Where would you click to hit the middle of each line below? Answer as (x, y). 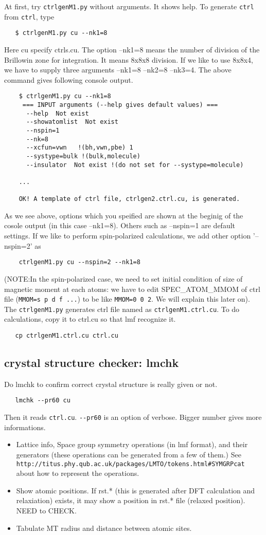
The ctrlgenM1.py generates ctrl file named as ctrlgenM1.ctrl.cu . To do (122, 309)
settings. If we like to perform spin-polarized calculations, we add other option (128, 236)
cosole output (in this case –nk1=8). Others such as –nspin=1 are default (120, 225)
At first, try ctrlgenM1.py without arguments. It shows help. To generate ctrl (129, 6)
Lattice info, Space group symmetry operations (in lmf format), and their (132, 444)
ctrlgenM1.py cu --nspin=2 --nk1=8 (79, 262)
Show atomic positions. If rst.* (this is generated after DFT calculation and (136, 490)
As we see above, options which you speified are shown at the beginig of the (124, 215)
